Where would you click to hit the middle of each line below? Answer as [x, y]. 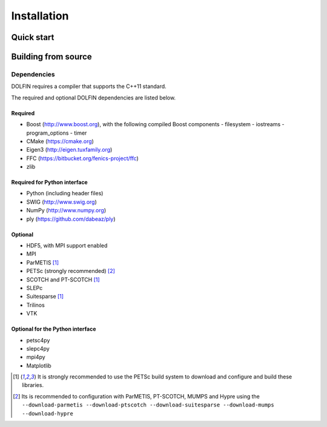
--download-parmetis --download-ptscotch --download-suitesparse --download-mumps [148, 405]
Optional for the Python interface [54, 329]
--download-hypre [48, 413]
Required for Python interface [49, 183]
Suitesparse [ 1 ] [45, 297]
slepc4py [38, 348]
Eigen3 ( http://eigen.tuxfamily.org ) [69, 150]
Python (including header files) [65, 193]
